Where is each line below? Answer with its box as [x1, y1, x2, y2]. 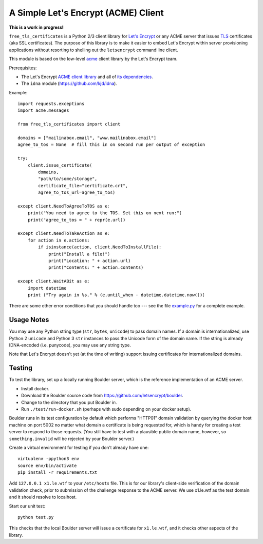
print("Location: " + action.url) [48, 258, 131, 263]
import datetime [27, 285, 67, 291]
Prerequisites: [9, 65, 37, 71]
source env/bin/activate [18, 463, 77, 468]
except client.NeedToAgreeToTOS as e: [18, 203, 111, 209]
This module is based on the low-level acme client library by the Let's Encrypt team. [9, 56, 178, 62]
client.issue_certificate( [27, 162, 93, 168]
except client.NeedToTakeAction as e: [18, 231, 111, 236]
